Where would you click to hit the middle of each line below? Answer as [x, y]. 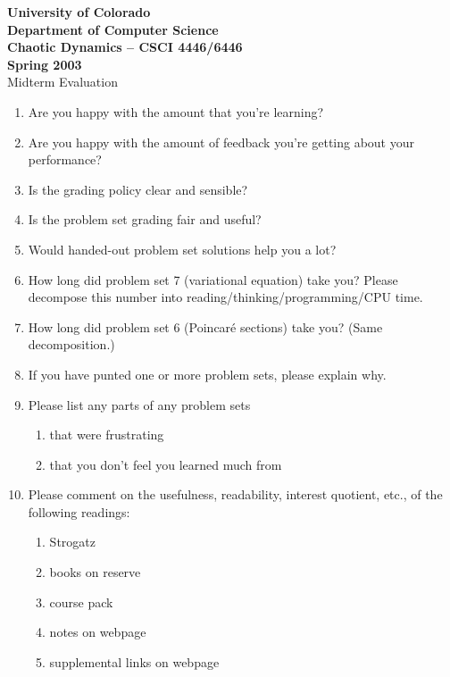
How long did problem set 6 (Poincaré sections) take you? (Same [205, 326]
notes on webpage [98, 632]
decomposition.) [71, 344]
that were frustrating [107, 435]
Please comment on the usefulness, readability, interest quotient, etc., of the [235, 494]
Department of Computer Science [113, 29]
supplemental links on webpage [134, 661]
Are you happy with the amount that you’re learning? [176, 111]
